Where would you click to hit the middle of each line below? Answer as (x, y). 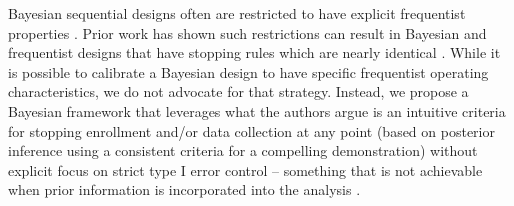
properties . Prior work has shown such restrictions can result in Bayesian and (247, 32)
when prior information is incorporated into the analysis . (184, 189)
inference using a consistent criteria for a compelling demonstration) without (243, 150)
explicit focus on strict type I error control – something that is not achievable (245, 169)
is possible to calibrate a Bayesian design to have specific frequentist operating (248, 71)
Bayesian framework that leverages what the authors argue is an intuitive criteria (257, 110)
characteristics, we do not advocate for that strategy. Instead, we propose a (238, 91)
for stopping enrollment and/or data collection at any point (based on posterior (251, 130)
